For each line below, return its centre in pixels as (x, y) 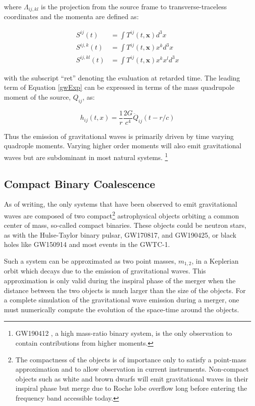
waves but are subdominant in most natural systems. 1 (86, 156)
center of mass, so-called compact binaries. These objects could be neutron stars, (125, 225)
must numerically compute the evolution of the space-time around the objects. (122, 309)
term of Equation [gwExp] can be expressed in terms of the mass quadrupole (119, 87)
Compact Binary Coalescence (80, 183)
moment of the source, (38, 96)
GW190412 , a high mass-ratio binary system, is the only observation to (124, 333)
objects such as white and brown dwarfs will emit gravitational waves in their (132, 378)
